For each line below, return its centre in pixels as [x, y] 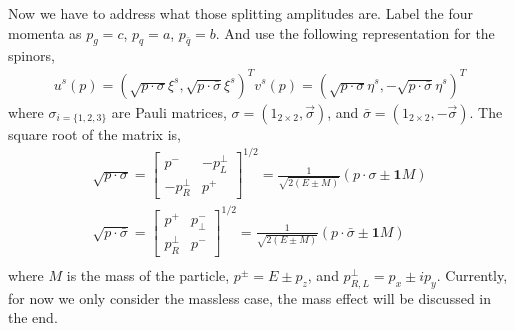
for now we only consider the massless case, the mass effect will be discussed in [250, 297]
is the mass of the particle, [148, 274]
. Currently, [472, 274]
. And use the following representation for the [355, 32]
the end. [33, 317]
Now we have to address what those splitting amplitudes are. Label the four [241, 13]
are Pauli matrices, [169, 111]
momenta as [45, 32]
